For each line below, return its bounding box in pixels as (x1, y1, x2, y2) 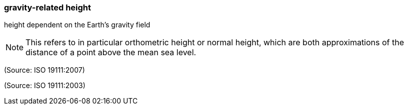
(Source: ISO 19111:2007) (4, 66, 85, 75)
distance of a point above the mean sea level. (25, 47, 196, 58)
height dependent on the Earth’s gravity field (4, 20, 150, 29)
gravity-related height (4, 2, 91, 12)
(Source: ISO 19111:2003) (4, 81, 85, 90)
